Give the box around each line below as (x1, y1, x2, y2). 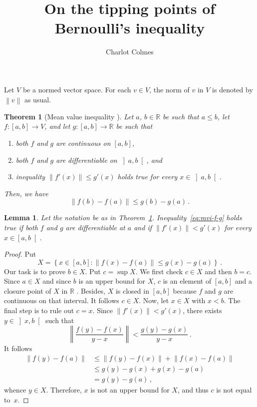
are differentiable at (65, 222, 125, 232)
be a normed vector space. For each (22, 84, 131, 94)
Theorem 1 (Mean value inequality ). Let (4, 111, 134, 121)
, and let (44, 121, 70, 131)
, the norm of (149, 84, 190, 94)
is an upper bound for (78, 276, 146, 286)
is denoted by (212, 84, 253, 94)
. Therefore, (46, 384, 82, 395)
